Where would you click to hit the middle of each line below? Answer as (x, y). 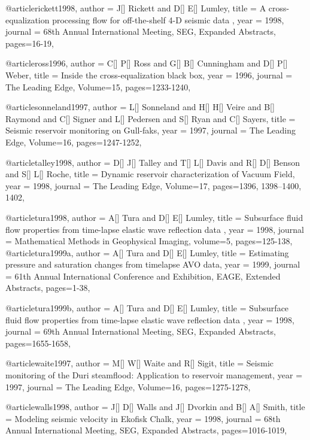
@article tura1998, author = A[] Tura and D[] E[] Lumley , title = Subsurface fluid (154, 217)
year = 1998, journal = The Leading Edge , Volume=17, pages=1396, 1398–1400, (154, 185)
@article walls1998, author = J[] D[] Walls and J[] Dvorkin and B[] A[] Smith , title (155, 407)
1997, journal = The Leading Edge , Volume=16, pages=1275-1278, (128, 386)
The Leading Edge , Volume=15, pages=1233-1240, (98, 87)
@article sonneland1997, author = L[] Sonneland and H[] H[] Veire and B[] (140, 107)
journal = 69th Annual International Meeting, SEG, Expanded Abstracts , (141, 331)
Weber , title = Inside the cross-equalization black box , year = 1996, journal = (149, 75)
